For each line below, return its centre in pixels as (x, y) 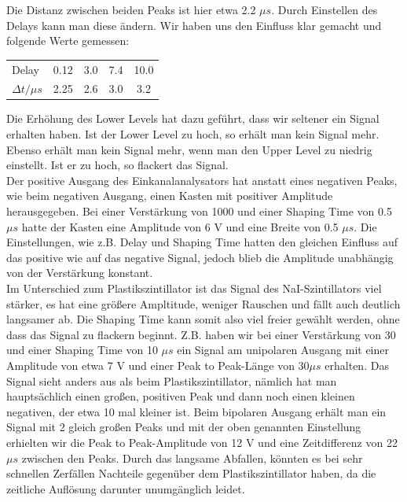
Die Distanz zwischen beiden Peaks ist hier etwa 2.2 (131, 9)
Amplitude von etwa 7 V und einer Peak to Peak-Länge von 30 (158, 365)
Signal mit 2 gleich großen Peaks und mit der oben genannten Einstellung (184, 427)
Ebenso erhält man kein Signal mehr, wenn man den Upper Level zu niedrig (189, 149)
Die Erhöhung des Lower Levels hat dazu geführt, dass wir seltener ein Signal (193, 118)
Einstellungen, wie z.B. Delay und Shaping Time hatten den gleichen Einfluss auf (202, 242)
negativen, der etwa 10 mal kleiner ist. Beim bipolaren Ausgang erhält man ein (196, 411)
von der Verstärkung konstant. (80, 273)
